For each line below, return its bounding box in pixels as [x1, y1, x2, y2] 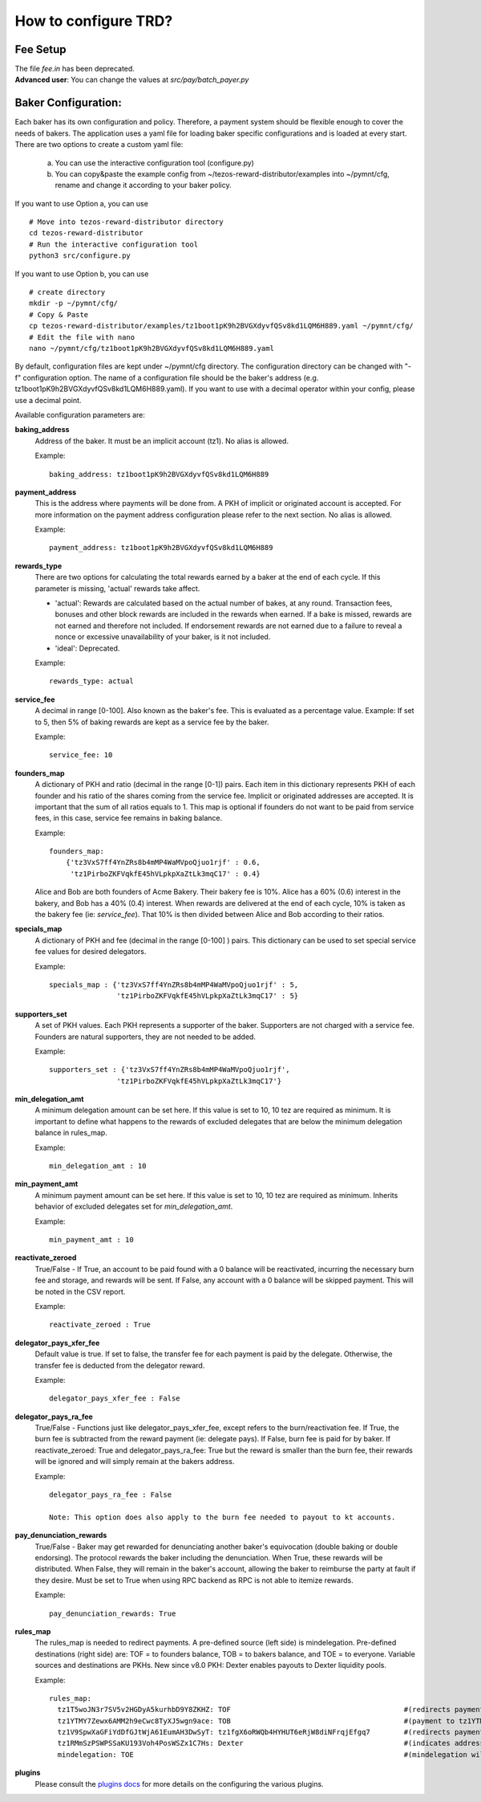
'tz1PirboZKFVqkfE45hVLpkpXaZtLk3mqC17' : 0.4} [70, 869, 261, 879]
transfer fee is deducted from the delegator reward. [34, 1360, 205, 1370]
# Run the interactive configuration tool [29, 239, 199, 249]
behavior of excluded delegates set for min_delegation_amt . [34, 1201, 233, 1212]
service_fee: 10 [49, 751, 113, 760]
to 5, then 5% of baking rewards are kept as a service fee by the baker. [34, 717, 269, 727]
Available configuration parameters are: [14, 410, 146, 419]
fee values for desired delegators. [34, 947, 147, 956]
